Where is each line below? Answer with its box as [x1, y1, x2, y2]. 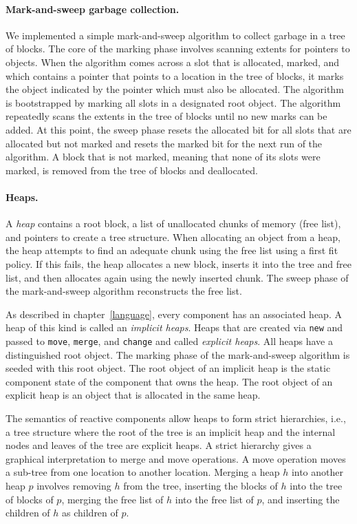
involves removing [36, 478, 111, 492]
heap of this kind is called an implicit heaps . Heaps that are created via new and [6, 320, 343, 335]
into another [291, 465, 343, 479]
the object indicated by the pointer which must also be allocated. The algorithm [6, 82, 344, 96]
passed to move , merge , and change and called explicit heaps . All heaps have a [6, 333, 333, 348]
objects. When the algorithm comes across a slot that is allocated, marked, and [6, 54, 340, 69]
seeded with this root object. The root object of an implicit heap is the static [6, 361, 331, 375]
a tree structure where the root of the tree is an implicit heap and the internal [6, 424, 336, 439]
